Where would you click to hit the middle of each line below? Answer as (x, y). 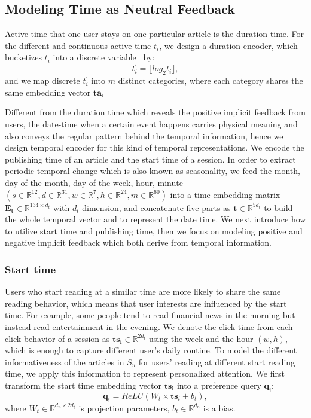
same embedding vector (48, 92)
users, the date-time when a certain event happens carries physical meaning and (151, 124)
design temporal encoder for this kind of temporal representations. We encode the (155, 147)
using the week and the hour (201, 338)
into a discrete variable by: (104, 57)
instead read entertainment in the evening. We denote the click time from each (149, 327)
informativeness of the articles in (65, 361)
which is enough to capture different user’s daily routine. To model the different (151, 350)
